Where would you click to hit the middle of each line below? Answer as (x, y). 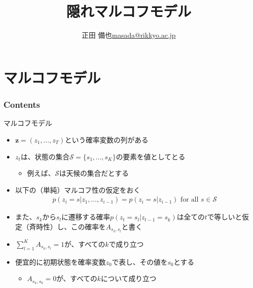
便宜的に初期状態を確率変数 (60, 261)
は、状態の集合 (45, 156)
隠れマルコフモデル (129, 11)
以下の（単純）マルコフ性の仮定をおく (78, 189)
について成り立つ (128, 278)
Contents (22, 105)
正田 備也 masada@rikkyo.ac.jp (129, 35)
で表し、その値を (140, 261)
